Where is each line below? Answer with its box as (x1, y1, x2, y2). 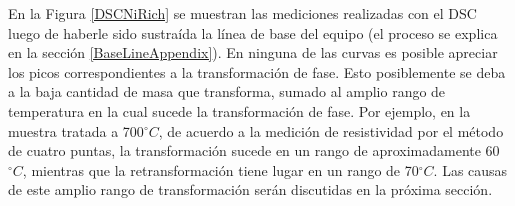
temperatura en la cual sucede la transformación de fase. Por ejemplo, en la (8, 100, 471, 121)
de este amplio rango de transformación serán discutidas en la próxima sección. (8, 179, 493, 200)
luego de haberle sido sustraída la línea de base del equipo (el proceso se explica (8, 22, 498, 43)
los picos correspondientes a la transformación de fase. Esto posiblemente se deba (8, 61, 506, 82)
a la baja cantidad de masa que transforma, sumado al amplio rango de (8, 81, 446, 102)
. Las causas (433, 159, 508, 180)
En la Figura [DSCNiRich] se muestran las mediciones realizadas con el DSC (8, 3, 477, 23)
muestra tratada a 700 (8, 120, 144, 141)
